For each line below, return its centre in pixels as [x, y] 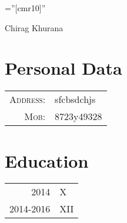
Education [47, 160]
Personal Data [63, 68]
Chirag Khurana [34, 27]
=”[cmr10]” [25, 8]
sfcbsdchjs [75, 99]
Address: [28, 99]
